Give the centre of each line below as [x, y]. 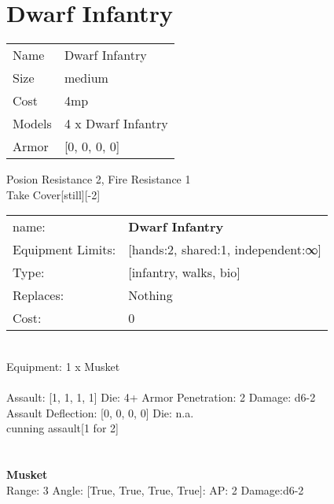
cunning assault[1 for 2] [62, 428]
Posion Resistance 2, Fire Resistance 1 [99, 179]
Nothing [150, 295]
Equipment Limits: [64, 250]
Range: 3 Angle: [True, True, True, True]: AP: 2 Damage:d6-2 [155, 489]
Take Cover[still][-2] [53, 194]
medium [86, 78]
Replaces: [39, 295]
